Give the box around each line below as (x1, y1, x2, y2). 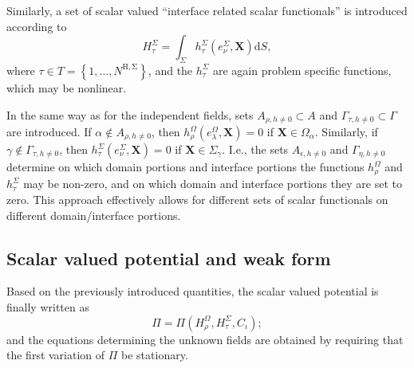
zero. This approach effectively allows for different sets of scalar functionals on (6, 191, 388, 208)
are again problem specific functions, (212, 61, 392, 78)
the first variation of (6, 346, 105, 363)
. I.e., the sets (222, 141, 289, 158)
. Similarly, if (314, 123, 378, 140)
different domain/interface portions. (6, 206, 181, 223)
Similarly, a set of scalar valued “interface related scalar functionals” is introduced (6, 2, 408, 18)
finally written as (6, 299, 89, 315)
